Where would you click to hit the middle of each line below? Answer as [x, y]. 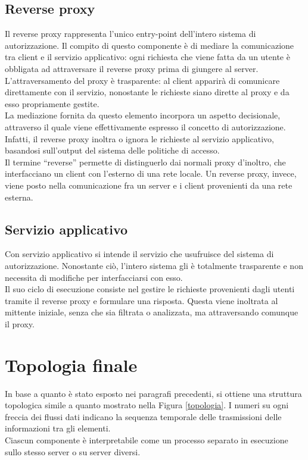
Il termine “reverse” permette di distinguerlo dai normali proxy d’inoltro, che [145, 162]
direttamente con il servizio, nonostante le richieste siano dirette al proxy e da [147, 92]
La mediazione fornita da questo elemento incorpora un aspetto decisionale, [143, 115]
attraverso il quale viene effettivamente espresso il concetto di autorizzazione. [145, 126]
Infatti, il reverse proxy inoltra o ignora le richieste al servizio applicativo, [140, 138]
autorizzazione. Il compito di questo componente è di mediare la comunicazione [150, 45]
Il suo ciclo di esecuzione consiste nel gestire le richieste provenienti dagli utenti [150, 289]
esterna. [19, 197]
